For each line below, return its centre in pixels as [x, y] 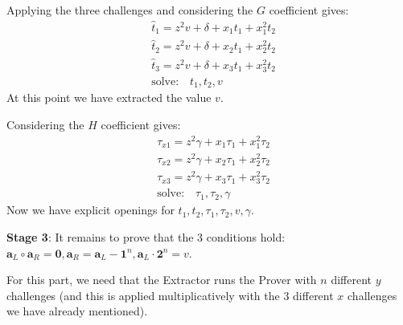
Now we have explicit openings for [90, 210]
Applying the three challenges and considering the [130, 10]
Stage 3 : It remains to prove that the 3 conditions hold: [146, 236]
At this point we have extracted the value [109, 97]
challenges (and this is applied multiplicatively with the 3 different [170, 295]
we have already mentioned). [77, 311]
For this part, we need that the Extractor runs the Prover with [162, 280]
